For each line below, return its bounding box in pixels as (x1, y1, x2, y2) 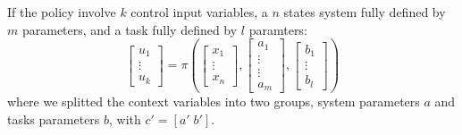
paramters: (248, 20, 307, 38)
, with (109, 109, 141, 128)
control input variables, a (130, 3, 268, 21)
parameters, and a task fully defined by (21, 20, 238, 38)
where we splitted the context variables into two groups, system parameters (7, 92, 420, 111)
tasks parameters (7, 109, 100, 128)
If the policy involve (7, 3, 116, 21)
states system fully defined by (283, 3, 446, 21)
